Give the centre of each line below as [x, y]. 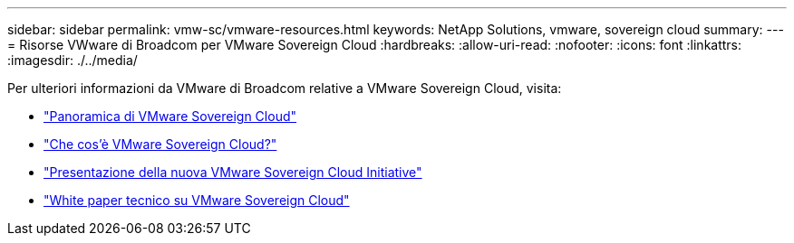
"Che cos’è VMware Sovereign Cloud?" [160, 144]
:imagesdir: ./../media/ [73, 60]
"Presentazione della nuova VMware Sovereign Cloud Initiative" [233, 172]
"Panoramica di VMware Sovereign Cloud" [170, 116]
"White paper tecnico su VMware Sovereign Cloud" [197, 200]
